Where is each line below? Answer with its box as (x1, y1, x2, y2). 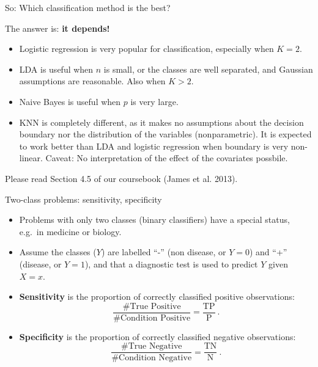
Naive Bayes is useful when (19, 95, 121, 107)
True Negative (128, 342, 182, 351)
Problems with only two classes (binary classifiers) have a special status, (19, 213, 290, 226)
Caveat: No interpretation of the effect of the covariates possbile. (45, 151, 288, 164)
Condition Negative (119, 354, 192, 363)
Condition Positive (120, 313, 191, 322)
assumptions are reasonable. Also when (19, 74, 166, 87)
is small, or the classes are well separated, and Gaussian (103, 62, 313, 75)
